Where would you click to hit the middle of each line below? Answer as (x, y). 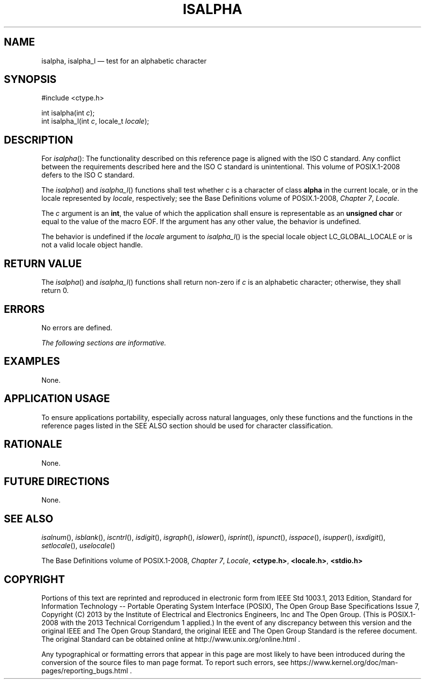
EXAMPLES (32, 361)
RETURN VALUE (43, 263)
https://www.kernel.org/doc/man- (344, 663)
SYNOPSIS (30, 80)
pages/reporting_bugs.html (85, 671)
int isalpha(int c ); (68, 113)
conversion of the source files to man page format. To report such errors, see (165, 663)
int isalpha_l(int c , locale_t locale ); (95, 121)
